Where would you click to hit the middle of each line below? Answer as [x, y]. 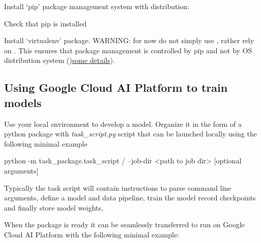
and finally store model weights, [54, 207]
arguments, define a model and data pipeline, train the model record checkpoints [130, 198]
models [23, 102]
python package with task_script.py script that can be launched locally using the [130, 134]
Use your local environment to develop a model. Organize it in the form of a [123, 124]
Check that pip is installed [45, 23]
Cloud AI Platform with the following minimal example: [92, 234]
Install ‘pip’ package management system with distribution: [97, 6]
